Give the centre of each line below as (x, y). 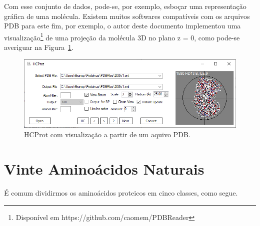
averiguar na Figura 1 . (39, 47)
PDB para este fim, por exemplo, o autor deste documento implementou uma (122, 26)
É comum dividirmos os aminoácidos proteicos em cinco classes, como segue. (121, 192)
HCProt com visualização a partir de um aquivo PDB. (107, 134)
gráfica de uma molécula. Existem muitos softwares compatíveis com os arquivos (127, 16)
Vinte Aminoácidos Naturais (104, 169)
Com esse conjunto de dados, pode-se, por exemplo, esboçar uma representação (125, 6)
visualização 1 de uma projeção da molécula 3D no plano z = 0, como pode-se (122, 36)
